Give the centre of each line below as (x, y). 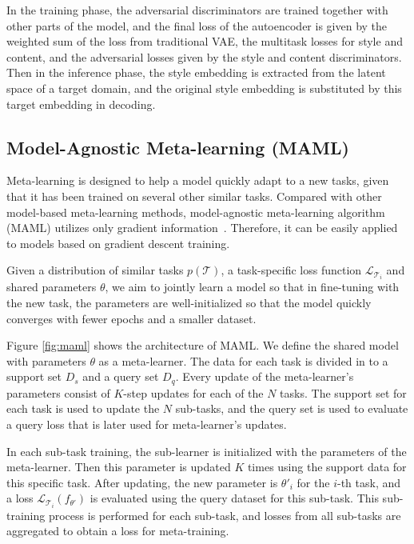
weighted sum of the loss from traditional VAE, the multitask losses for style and (205, 41)
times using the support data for (327, 467)
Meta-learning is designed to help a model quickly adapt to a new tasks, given (198, 180)
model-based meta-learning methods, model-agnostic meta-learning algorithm (196, 212)
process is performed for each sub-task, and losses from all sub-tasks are (225, 515)
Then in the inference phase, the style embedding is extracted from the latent (196, 72)
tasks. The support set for (343, 392)
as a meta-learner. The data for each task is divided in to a (243, 360)
